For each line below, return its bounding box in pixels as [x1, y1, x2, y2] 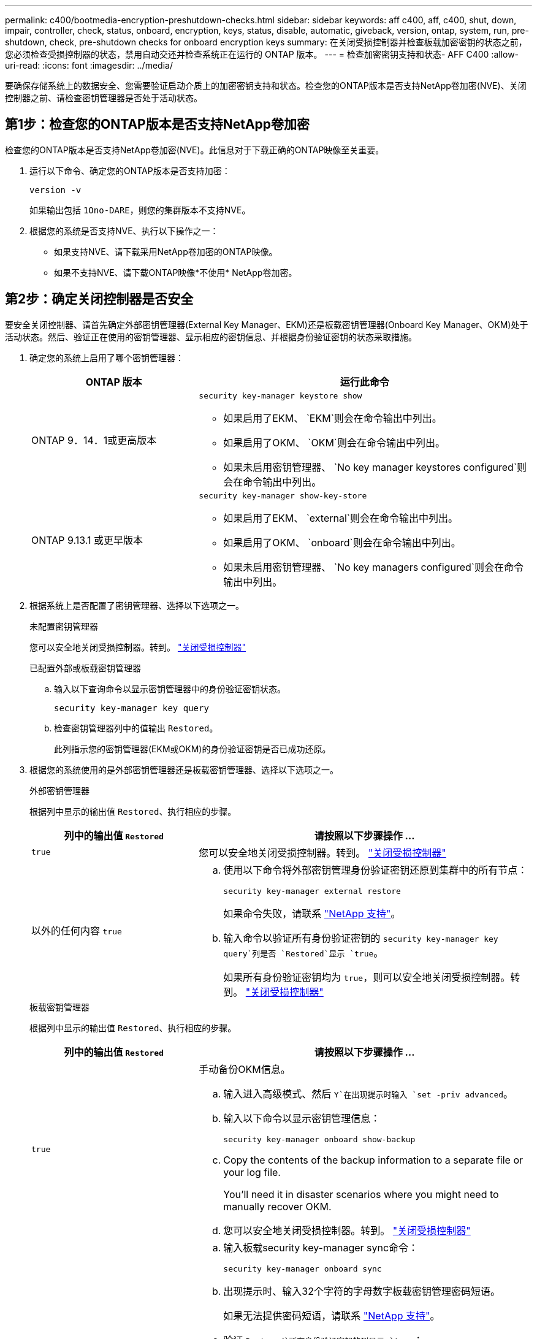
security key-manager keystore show [199, 391, 362, 400]
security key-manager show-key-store [199, 490, 367, 500]
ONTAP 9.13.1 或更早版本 [31, 534, 143, 547]
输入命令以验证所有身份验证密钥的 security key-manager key [223, 931, 498, 944]
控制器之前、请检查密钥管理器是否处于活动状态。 [5, 93, 202, 103]
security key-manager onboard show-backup [223, 1134, 416, 1144]
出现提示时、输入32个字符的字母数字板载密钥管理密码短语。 [223, 1284, 500, 1297]
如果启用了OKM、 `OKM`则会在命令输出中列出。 [223, 436, 446, 449]
